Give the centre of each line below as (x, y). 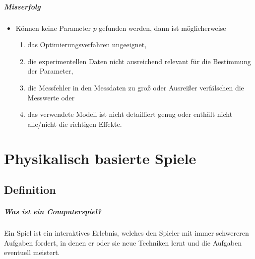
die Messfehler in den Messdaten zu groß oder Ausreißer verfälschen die (136, 87)
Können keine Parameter (53, 28)
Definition (30, 190)
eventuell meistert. (32, 252)
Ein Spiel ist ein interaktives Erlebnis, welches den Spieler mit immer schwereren (127, 233)
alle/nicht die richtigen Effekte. (75, 124)
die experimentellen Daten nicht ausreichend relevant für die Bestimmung (139, 61)
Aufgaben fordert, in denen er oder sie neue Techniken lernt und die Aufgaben (123, 242)
